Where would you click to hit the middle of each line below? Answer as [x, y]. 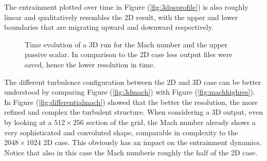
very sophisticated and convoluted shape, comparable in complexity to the [121, 132]
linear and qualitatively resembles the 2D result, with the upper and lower [121, 17]
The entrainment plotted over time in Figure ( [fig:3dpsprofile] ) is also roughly [126, 7]
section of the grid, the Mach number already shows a [171, 122]
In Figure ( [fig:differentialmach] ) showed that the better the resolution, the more [131, 102]
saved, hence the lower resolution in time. [90, 64]
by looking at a [28, 122]
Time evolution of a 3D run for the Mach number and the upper [126, 44]
